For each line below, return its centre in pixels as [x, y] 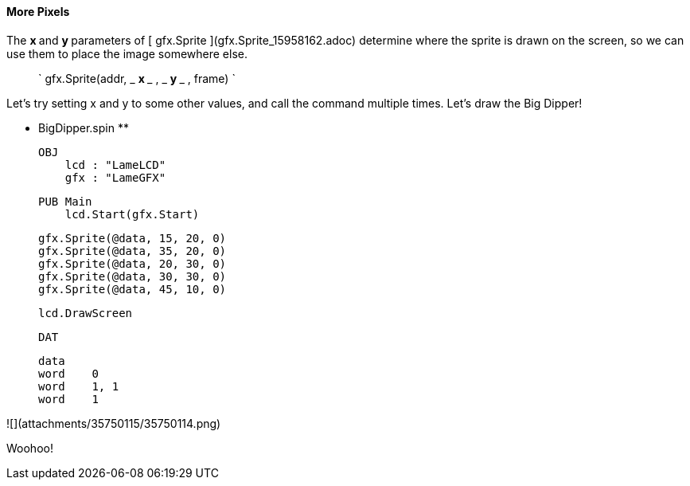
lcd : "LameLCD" [115, 165]
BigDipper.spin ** [84, 127]
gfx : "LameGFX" [115, 177]
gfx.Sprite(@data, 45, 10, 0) [133, 289]
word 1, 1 [79, 386]
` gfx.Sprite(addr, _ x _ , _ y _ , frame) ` [137, 78]
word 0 [68, 373]
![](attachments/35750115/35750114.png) [114, 423]
